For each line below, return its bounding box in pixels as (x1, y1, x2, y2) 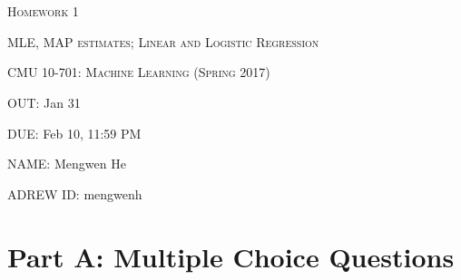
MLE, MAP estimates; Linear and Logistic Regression (7, 32, 319, 51)
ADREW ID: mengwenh (7, 184, 142, 203)
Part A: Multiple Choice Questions (7, 237, 455, 275)
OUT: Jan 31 (7, 92, 81, 111)
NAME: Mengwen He (7, 154, 126, 173)
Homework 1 (7, 2, 79, 21)
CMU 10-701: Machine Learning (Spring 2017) (7, 63, 270, 82)
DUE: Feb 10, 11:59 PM (7, 123, 142, 142)
